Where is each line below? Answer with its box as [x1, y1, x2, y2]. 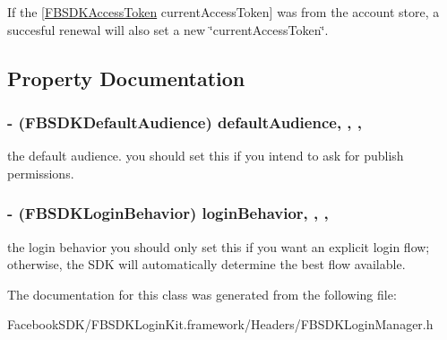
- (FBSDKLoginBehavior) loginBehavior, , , [7, 202, 329, 224]
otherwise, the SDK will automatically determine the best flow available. [7, 255, 406, 274]
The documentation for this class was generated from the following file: [7, 284, 397, 303]
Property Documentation [7, 64, 245, 92]
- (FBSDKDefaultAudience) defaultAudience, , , [7, 110, 363, 133]
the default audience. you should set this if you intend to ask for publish [7, 146, 404, 165]
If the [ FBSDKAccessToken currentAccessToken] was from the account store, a [7, 3, 440, 21]
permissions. [7, 163, 74, 182]
